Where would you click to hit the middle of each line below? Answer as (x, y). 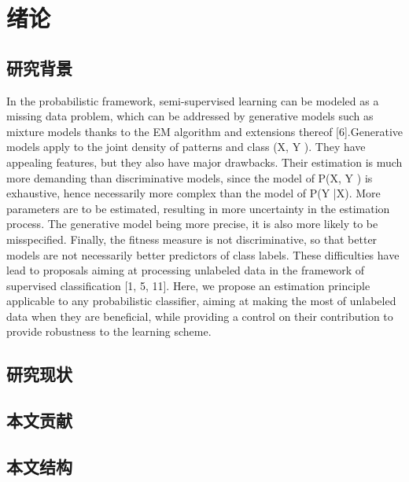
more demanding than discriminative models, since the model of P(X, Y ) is (190, 177)
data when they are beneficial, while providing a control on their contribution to (200, 316)
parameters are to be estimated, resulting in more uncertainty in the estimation (198, 208)
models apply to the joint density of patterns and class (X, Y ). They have (186, 147)
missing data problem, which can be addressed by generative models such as (190, 116)
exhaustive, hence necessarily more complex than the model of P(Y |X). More (193, 193)
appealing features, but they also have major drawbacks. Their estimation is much (204, 162)
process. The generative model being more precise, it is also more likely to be (192, 224)
